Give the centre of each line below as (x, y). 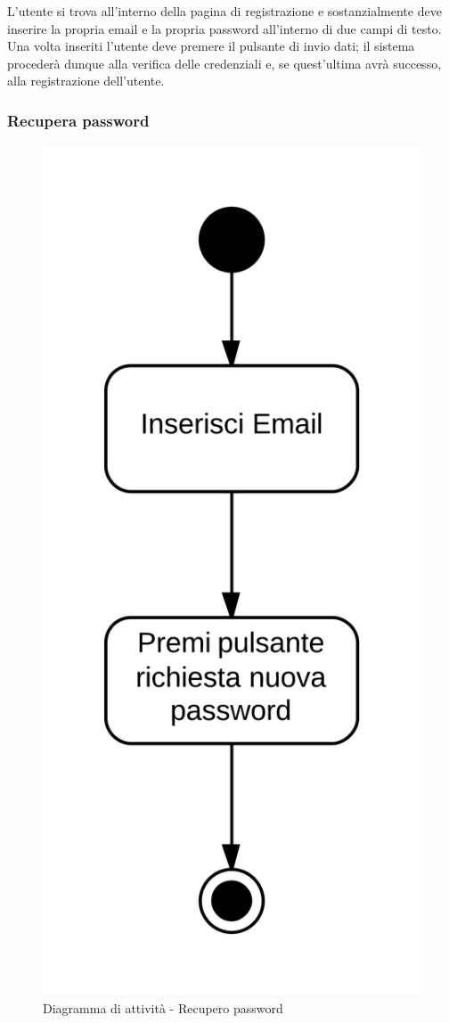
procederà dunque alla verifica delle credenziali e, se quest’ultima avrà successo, (224, 63)
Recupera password (78, 120)
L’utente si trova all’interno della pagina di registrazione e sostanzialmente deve (224, 11)
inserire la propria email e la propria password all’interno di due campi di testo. (224, 28)
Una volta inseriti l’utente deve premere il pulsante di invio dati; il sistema (211, 46)
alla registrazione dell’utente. (86, 81)
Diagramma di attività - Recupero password (163, 1008)
